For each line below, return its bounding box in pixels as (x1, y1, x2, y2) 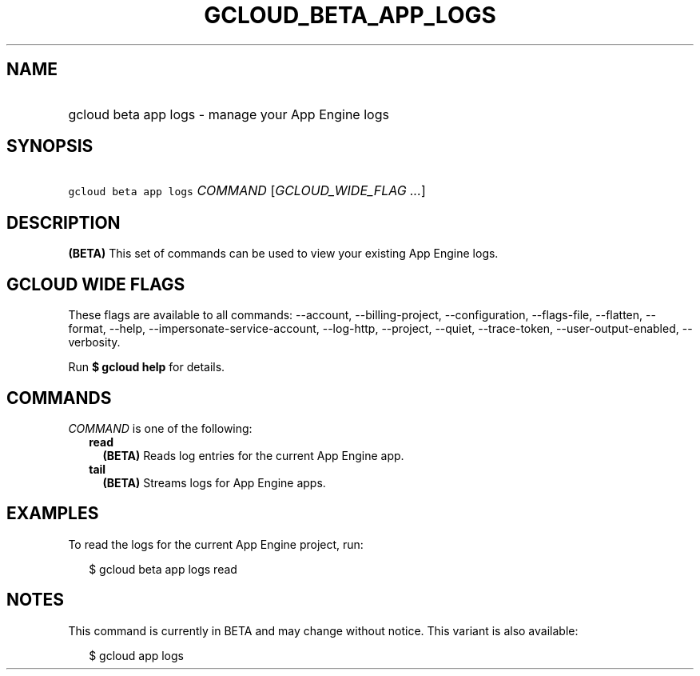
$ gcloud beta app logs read (89, 562, 237, 576)
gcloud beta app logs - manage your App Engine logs (68, 106, 389, 122)
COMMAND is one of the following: (68, 421, 253, 435)
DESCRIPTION (6, 212, 121, 233)
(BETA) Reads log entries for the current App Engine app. (102, 448, 404, 462)
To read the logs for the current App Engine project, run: (68, 537, 364, 551)
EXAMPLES (6, 503, 99, 524)
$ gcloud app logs (89, 648, 184, 662)
